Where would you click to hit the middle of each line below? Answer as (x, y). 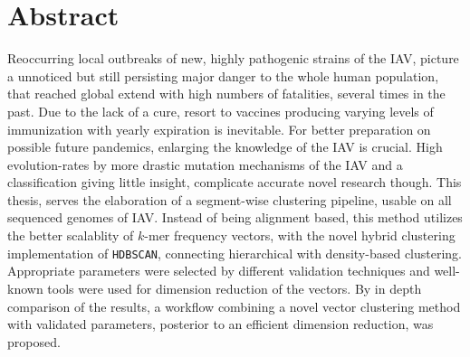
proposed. (34, 341)
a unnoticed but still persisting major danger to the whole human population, (223, 75)
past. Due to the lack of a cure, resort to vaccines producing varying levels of (221, 111)
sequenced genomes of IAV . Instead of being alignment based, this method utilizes (235, 217)
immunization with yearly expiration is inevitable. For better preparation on (219, 129)
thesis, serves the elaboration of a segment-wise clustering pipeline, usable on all (230, 199)
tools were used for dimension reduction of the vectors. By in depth (235, 288)
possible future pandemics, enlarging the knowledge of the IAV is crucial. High (225, 147)
